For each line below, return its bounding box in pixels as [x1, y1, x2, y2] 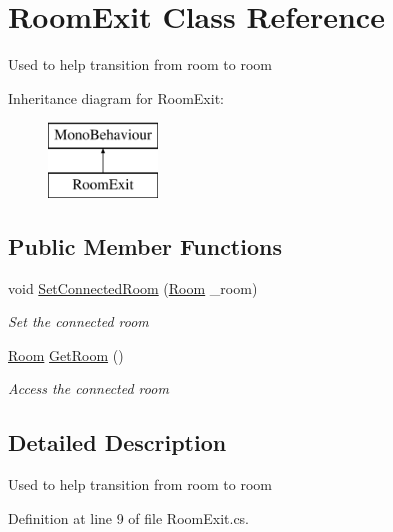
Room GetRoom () [8, 344, 124, 365]
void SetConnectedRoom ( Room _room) [8, 277, 258, 298]
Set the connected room [8, 311, 149, 332]
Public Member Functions [8, 230, 282, 261]
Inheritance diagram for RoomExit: [8, 87, 224, 108]
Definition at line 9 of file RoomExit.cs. [8, 507, 250, 528]
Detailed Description [8, 427, 227, 458]
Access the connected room [8, 378, 169, 399]
